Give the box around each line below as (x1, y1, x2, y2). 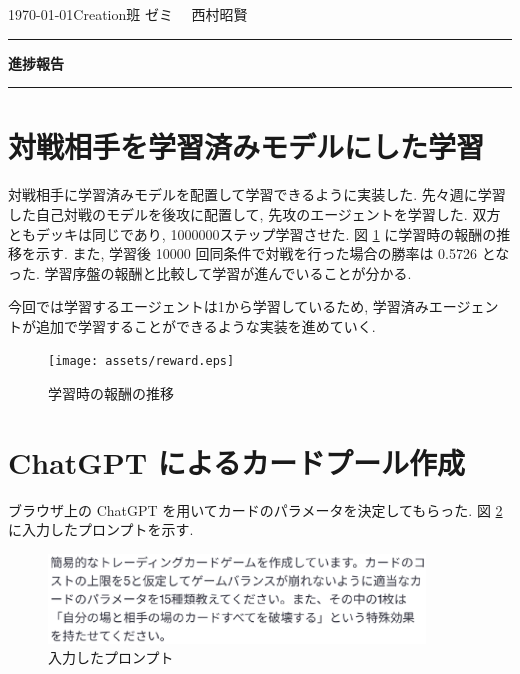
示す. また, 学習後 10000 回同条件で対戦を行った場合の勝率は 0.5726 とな (35, 243, 510, 264)
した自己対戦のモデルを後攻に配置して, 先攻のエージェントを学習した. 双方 (8, 203, 501, 224)
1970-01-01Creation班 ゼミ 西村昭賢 (8, 4, 248, 24)
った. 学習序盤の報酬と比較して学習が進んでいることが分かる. (8, 262, 412, 283)
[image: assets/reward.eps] (48, 354, 235, 369)
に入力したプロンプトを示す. (8, 519, 194, 540)
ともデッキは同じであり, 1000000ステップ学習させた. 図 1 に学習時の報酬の (8, 223, 497, 244)
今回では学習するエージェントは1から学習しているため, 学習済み (8, 296, 429, 317)
